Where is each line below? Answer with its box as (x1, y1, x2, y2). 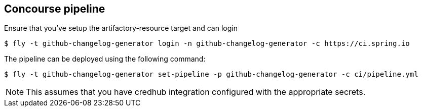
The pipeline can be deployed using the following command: (4, 54, 206, 64)
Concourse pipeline (4, 3, 105, 15)
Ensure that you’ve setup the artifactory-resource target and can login (4, 24, 238, 33)
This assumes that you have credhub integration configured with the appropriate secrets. (26, 87, 366, 97)
